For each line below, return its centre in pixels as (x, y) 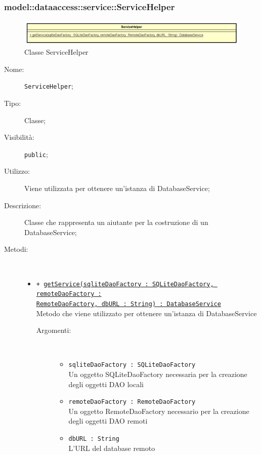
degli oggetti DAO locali (106, 384)
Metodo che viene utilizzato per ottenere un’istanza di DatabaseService (146, 313)
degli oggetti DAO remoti (108, 421)
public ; (36, 154)
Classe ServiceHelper (56, 52)
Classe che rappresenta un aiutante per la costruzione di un (116, 222)
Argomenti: (54, 330)
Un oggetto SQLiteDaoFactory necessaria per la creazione (158, 374)
